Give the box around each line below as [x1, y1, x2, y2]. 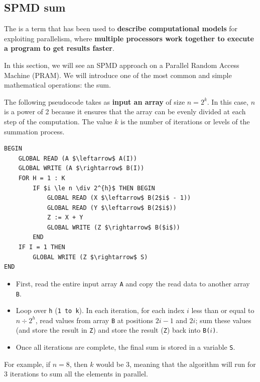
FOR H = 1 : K [18, 174, 65, 182]
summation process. [4, 126, 65, 136]
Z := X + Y [47, 214, 83, 221]
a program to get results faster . [4, 43, 114, 53]
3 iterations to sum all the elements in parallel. [4, 368, 148, 379]
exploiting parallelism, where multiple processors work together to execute [4, 33, 254, 43]
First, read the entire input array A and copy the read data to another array [16, 278, 250, 288]
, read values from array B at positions [35, 315, 154, 325]
